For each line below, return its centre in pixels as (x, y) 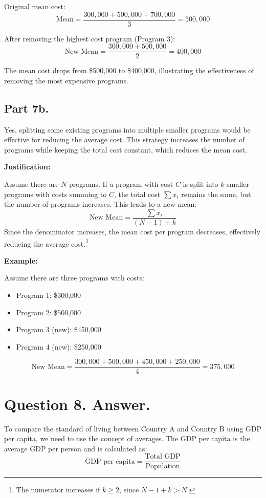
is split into (201, 184)
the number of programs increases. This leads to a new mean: (101, 204)
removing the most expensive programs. (66, 80)
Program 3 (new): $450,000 (59, 329)
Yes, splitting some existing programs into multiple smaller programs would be (127, 129)
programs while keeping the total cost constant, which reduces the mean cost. (126, 149)
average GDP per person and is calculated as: (76, 448)
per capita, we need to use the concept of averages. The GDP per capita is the (127, 438)
